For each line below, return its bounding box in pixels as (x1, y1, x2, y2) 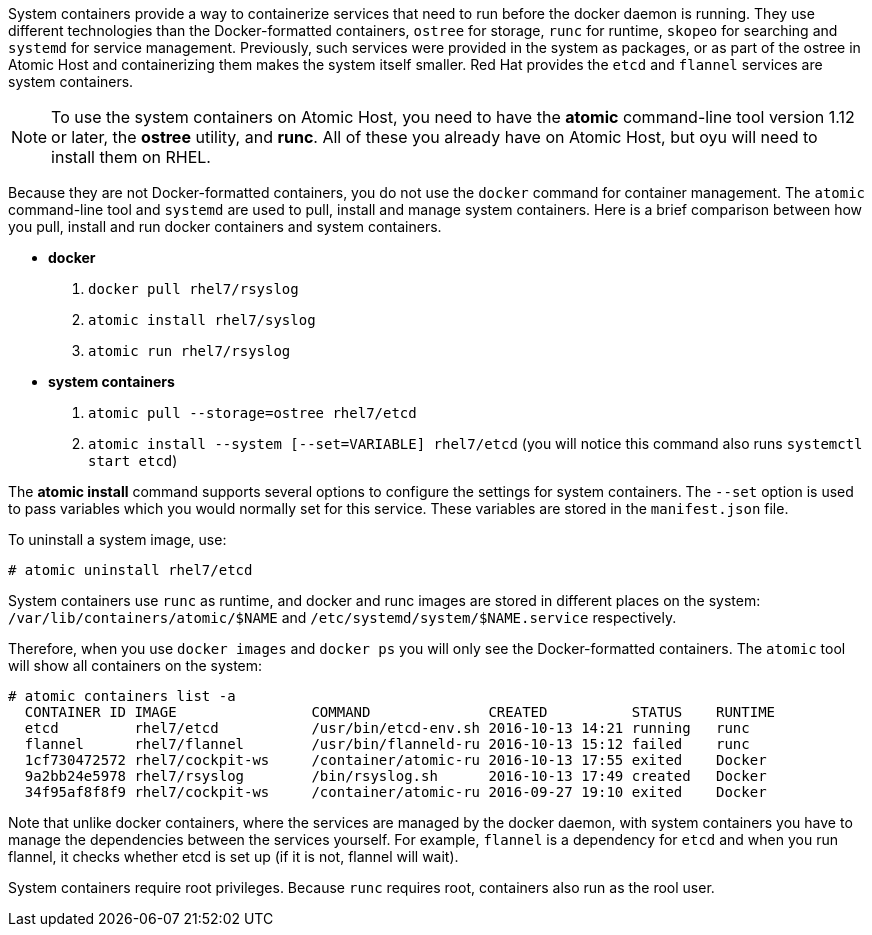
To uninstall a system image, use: (8, 531, 227, 548)
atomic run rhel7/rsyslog (88, 343, 291, 359)
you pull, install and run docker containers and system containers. (8, 218, 442, 235)
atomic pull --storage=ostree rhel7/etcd (88, 405, 417, 421)
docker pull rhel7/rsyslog (88, 281, 299, 297)
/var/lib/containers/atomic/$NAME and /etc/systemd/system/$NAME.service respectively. (8, 609, 677, 626)
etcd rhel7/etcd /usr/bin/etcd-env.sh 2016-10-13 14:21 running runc (24, 720, 750, 736)
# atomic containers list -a (8, 688, 236, 704)
